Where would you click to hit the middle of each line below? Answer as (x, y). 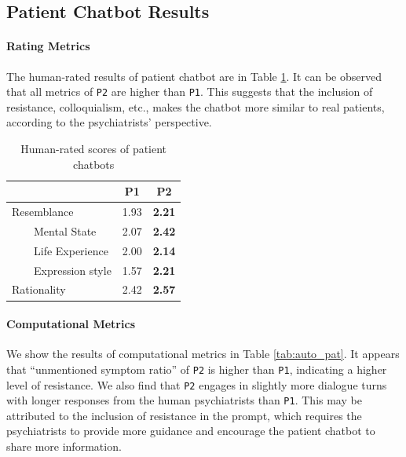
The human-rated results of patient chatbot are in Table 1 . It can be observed (194, 76)
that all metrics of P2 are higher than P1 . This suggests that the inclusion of (190, 91)
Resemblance (43, 212)
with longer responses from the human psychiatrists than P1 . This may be (184, 400)
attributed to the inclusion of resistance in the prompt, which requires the (184, 415)
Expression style (72, 270)
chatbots (94, 164)
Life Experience (71, 250)
